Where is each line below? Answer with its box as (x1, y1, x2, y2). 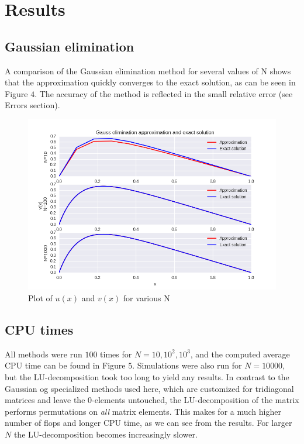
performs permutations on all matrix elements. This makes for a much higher (5, 405, 281, 417)
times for (100, 347, 132, 360)
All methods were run (5, 347, 82, 360)
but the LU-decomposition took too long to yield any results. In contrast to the (5, 371, 289, 383)
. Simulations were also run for (132, 359, 242, 371)
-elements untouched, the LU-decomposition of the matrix (92, 394, 299, 406)
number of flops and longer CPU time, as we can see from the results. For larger (5, 417, 292, 429)
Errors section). (5, 99, 60, 111)
